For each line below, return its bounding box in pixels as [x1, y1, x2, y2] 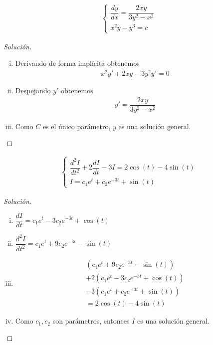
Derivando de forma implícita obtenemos [15, 58, 140, 68]
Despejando [15, 85, 51, 96]
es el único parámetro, [42, 121, 111, 131]
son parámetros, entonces [52, 316, 130, 326]
